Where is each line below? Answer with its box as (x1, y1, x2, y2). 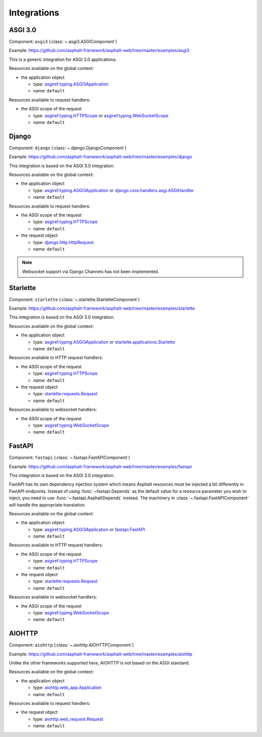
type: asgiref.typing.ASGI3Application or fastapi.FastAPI (33, 526, 145, 532)
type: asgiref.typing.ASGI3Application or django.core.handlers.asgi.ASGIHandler (33, 187, 194, 193)
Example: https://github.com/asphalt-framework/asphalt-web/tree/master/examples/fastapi (9, 463, 192, 469)
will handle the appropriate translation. (9, 502, 86, 508)
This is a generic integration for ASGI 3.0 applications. (9, 56, 117, 62)
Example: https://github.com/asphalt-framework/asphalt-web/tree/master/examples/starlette (9, 305, 195, 311)
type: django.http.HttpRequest (33, 239, 94, 245)
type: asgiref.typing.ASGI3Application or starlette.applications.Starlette (33, 339, 175, 345)
